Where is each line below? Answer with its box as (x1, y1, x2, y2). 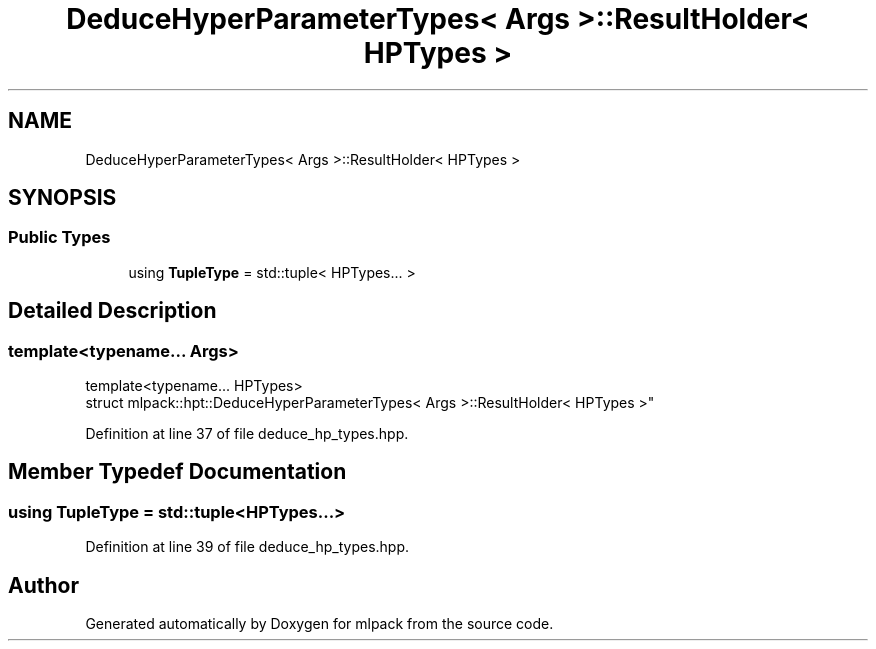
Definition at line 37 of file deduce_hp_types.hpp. (85, 425, 409, 443)
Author (8, 572, 79, 598)
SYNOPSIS (8, 185, 117, 211)
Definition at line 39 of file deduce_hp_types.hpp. (85, 538, 410, 556)
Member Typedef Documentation (8, 459, 347, 485)
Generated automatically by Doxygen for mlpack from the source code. (85, 615, 554, 633)
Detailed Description (8, 298, 217, 324)
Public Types (8, 227, 111, 248)
